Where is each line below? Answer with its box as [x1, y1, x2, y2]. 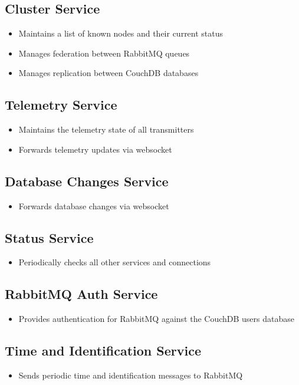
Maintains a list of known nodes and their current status [18, 27, 224, 40]
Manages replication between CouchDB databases [18, 67, 199, 79]
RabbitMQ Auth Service [5, 285, 158, 303]
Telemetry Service [5, 96, 117, 114]
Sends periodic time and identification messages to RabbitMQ [18, 368, 243, 381]
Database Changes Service [5, 172, 169, 190]
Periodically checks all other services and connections [18, 256, 211, 268]
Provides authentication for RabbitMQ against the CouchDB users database [18, 312, 294, 325]
